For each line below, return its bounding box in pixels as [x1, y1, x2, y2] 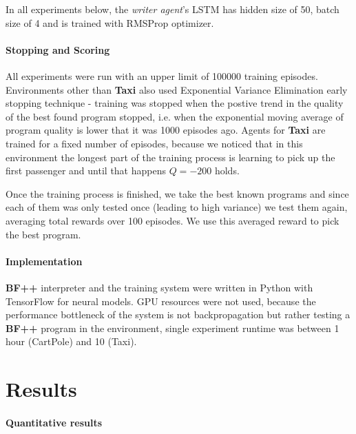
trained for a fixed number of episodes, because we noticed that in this [6, 136, 303, 150]
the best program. [6, 227, 81, 241]
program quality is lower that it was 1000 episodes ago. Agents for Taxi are [6, 123, 326, 137]
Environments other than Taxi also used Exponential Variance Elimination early [6, 82, 348, 96]
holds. [214, 163, 240, 178]
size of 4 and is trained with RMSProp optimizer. [6, 15, 214, 30]
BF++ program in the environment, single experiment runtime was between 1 [6, 320, 339, 335]
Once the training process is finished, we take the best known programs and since [6, 186, 349, 200]
